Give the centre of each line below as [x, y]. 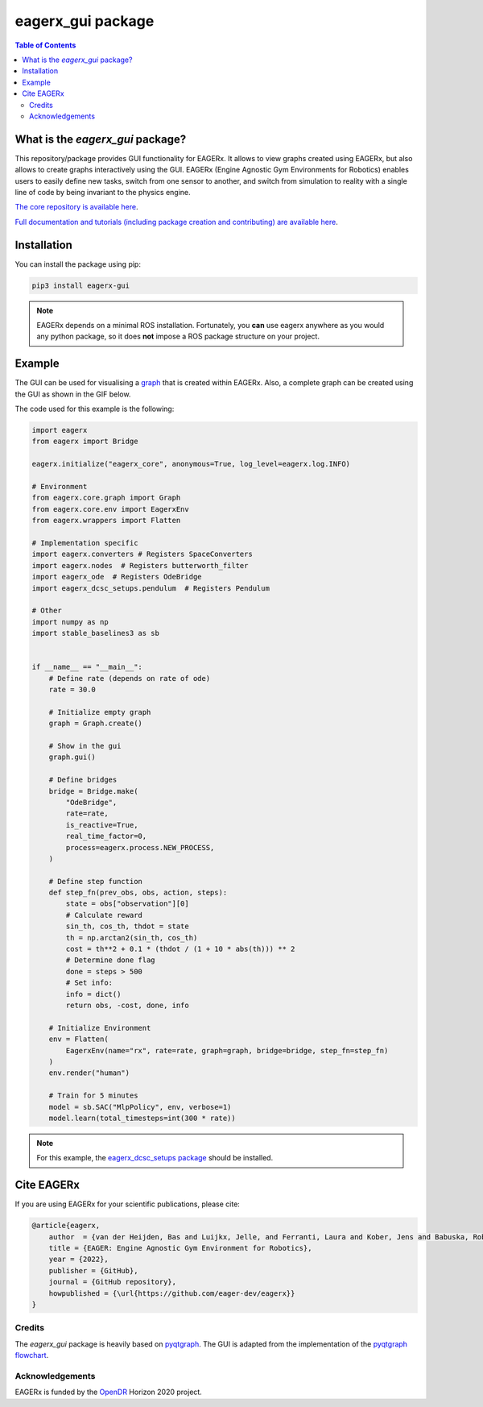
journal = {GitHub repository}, [113, 1282]
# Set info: [89, 983]
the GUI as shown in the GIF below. [73, 394]
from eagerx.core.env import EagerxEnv [110, 509]
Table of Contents [45, 45]
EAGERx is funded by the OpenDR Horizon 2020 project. [109, 1392]
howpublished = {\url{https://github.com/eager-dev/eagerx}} [172, 1293]
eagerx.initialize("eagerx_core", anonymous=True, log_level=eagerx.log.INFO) [191, 464]
